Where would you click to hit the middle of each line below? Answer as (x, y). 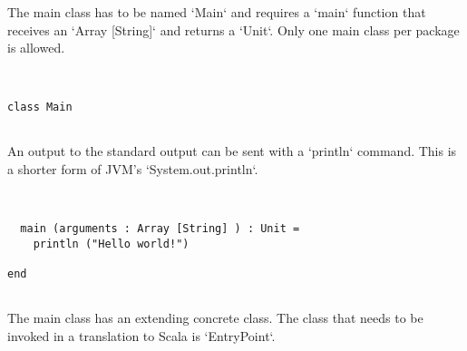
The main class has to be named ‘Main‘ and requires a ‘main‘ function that (217, 12)
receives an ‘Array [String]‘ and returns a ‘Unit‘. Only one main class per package (233, 29)
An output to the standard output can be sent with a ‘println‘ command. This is (232, 151)
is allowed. (36, 48)
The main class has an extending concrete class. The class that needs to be (215, 318)
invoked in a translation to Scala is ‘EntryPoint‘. (141, 335)
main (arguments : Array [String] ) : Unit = (160, 228)
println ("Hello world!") (111, 244)
